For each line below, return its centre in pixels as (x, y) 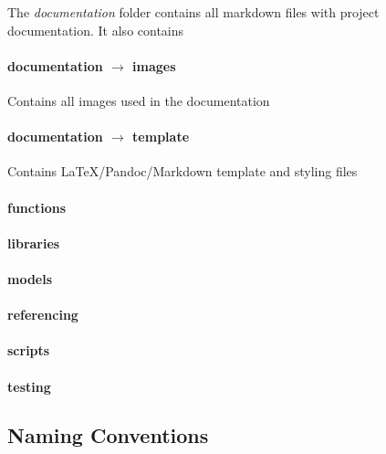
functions (37, 207)
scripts (29, 350)
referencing (43, 315)
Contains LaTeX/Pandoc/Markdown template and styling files (183, 171)
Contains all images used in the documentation (139, 100)
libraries (34, 243)
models (30, 278)
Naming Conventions (108, 435)
